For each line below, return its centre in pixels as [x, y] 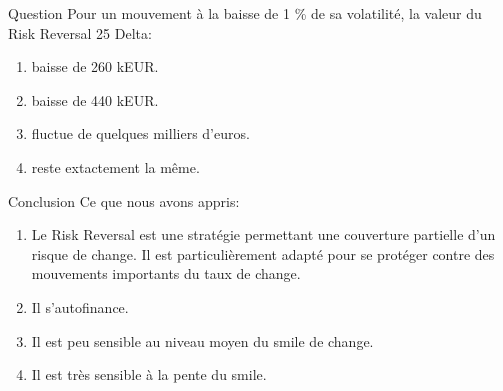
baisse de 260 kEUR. [95, 66]
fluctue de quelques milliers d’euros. [140, 133]
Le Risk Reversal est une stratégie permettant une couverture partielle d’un [263, 234]
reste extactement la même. [115, 166]
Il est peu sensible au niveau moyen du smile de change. [202, 340]
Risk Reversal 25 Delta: [80, 32]
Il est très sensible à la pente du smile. [149, 374]
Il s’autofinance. [80, 306]
